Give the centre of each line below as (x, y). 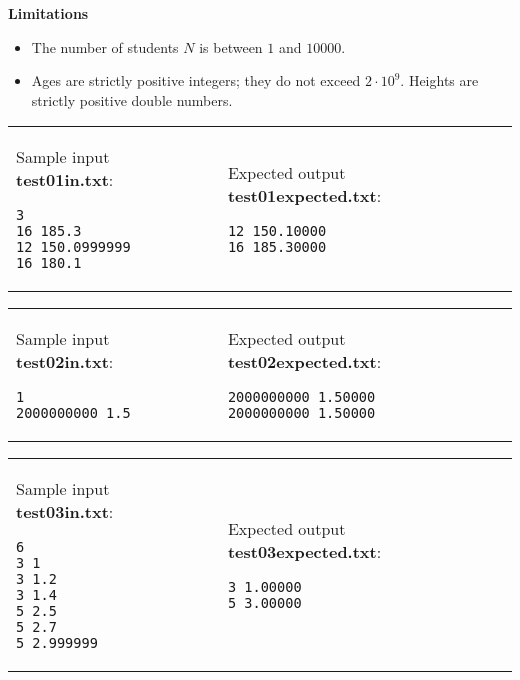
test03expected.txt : (304, 552)
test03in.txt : (65, 512)
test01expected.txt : (304, 196)
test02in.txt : (65, 362)
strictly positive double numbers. (132, 99)
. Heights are (439, 80)
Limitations (48, 13)
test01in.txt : (65, 180)
